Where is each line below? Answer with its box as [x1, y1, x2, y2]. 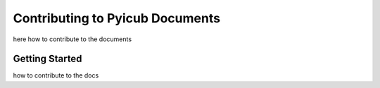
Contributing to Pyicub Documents [13, 10, 221, 26]
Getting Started [13, 53, 82, 65]
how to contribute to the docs [13, 71, 99, 80]
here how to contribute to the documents [13, 35, 132, 43]
